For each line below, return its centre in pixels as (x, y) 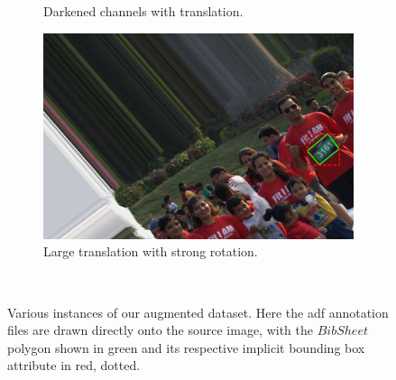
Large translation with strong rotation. (151, 251)
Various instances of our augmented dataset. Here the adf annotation (198, 312)
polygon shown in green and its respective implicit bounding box (186, 347)
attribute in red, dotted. (74, 365)
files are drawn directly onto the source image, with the (161, 330)
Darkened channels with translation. (143, 11)
